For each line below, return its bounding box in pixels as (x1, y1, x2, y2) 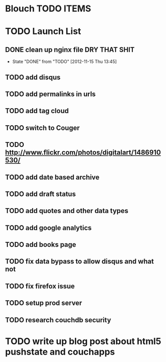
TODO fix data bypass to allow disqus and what (5, 257, 154, 266)
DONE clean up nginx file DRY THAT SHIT (5, 45, 135, 54)
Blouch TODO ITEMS (5, 3, 92, 14)
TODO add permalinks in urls (5, 90, 96, 98)
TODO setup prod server (5, 299, 82, 307)
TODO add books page (5, 240, 76, 249)
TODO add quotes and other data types (5, 207, 129, 215)
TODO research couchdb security (5, 316, 111, 324)
